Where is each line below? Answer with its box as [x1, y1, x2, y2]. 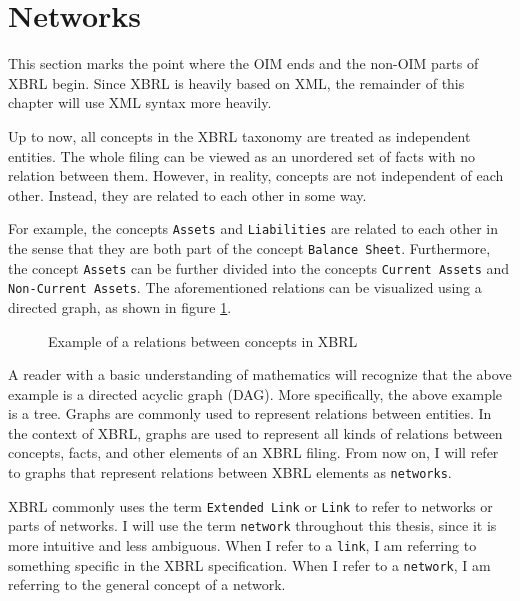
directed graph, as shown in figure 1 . [8, 296, 232, 317]
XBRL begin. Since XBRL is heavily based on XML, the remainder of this [8, 72, 465, 93]
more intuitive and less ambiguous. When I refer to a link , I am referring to [8, 535, 477, 556]
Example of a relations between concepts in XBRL [48, 330, 358, 351]
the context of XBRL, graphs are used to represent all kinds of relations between [8, 422, 503, 443]
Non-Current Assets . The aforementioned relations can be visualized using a [8, 277, 482, 298]
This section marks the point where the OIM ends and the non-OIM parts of [8, 53, 479, 74]
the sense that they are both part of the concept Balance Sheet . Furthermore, [8, 237, 491, 258]
